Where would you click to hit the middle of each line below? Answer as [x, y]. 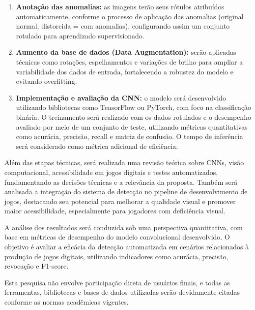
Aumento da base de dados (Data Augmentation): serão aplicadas [126, 52]
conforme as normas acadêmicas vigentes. [67, 302]
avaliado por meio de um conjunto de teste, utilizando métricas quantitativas [132, 126]
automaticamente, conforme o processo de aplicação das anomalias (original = [134, 16]
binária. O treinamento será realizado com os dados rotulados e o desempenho [133, 117]
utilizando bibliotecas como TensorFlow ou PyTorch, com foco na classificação [134, 107]
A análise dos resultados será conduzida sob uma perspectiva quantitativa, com [124, 227]
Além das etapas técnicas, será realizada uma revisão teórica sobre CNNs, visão [124, 162]
